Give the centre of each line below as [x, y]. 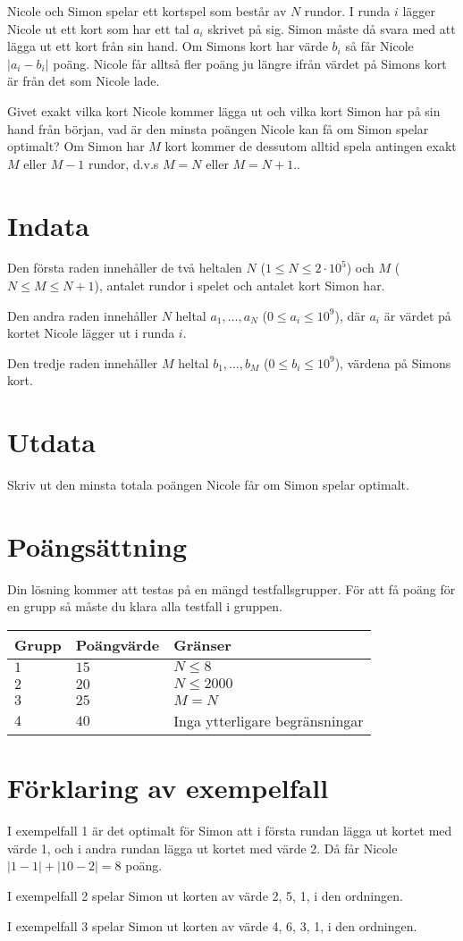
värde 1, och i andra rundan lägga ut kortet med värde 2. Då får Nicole [202, 848]
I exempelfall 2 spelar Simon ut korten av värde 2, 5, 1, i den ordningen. [205, 895]
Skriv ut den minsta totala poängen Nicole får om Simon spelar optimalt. [208, 485]
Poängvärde [118, 645]
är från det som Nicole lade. [84, 81]
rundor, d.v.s [124, 163]
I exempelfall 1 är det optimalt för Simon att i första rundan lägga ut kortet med [230, 831]
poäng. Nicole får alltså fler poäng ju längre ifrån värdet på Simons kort [250, 63]
